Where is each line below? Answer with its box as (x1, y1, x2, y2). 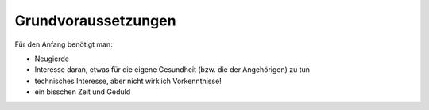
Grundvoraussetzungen (14, 12, 176, 29)
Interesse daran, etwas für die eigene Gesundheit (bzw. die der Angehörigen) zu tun (34, 65, 310, 74)
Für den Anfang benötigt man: (14, 40, 113, 49)
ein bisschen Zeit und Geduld (34, 87, 131, 97)
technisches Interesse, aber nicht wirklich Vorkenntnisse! (34, 76, 222, 85)
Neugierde (34, 54, 69, 63)
